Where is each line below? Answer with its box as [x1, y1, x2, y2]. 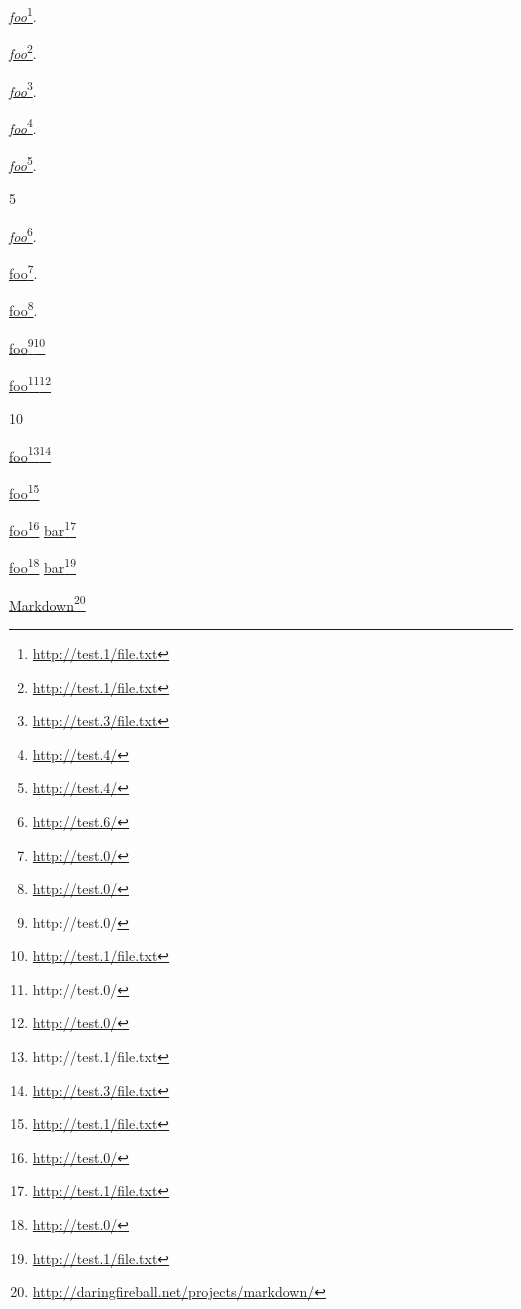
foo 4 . [9, 114, 37, 138]
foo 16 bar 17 [9, 517, 76, 540]
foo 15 [9, 479, 40, 503]
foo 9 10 [9, 334, 46, 358]
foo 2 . [9, 40, 37, 63]
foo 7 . [9, 260, 38, 283]
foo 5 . [9, 152, 37, 175]
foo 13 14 [9, 442, 52, 466]
